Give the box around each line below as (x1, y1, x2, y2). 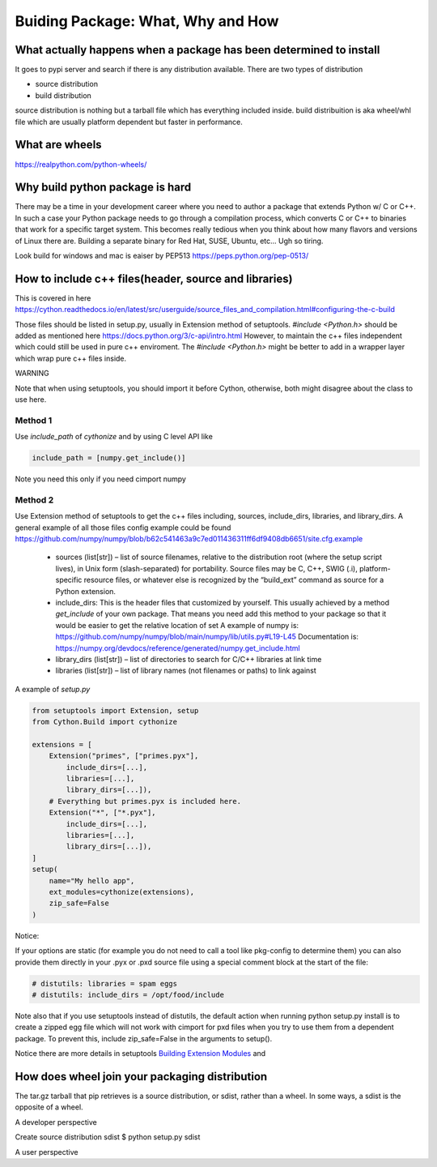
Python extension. (55, 586, 117, 596)
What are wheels (15, 138, 102, 152)
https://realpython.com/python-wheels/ (15, 159, 147, 169)
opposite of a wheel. (15, 1102, 84, 1112)
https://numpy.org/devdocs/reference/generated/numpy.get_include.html (55, 643, 300, 652)
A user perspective (15, 1147, 78, 1156)
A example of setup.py (15, 684, 91, 694)
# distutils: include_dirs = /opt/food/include (32, 990, 224, 999)
